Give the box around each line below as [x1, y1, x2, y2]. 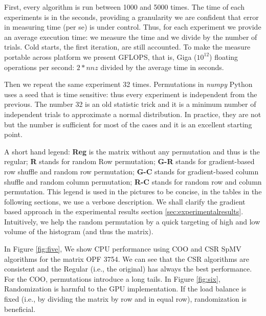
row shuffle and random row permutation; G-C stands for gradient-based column [4, 166, 259, 176]
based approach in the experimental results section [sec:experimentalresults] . [4, 206, 243, 217]
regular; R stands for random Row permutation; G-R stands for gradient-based [4, 156, 255, 167]
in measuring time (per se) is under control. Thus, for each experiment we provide [4, 21, 261, 32]
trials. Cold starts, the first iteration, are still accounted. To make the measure [4, 41, 251, 52]
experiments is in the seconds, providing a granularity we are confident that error [4, 11, 259, 22]
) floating [209, 51, 238, 62]
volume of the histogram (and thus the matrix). [4, 226, 153, 237]
